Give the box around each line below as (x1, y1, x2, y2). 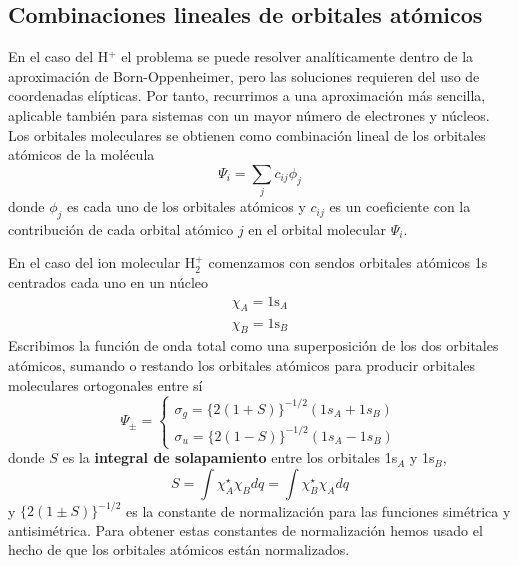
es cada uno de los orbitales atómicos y (67, 196, 306, 217)
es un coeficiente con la (329, 196, 471, 217)
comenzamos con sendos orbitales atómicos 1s (208, 252, 488, 273)
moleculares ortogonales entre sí (8, 374, 203, 395)
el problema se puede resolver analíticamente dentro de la (121, 46, 474, 67)
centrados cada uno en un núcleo (8, 272, 209, 293)
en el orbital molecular (248, 218, 387, 239)
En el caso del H (8, 46, 109, 67)
